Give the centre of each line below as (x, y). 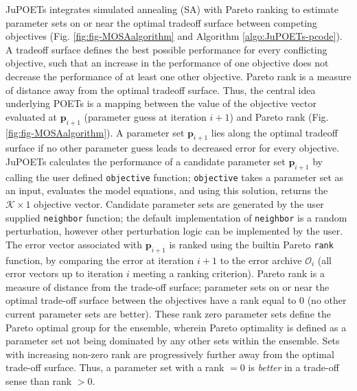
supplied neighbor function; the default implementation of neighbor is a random (176, 217)
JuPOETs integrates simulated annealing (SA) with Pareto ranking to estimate (172, 9)
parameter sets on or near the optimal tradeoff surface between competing (161, 22)
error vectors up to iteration (65, 273)
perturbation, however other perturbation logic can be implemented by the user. (174, 231)
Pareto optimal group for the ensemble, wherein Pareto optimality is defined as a (176, 327)
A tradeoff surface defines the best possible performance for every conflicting (166, 49)
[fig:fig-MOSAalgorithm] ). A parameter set (95, 132)
